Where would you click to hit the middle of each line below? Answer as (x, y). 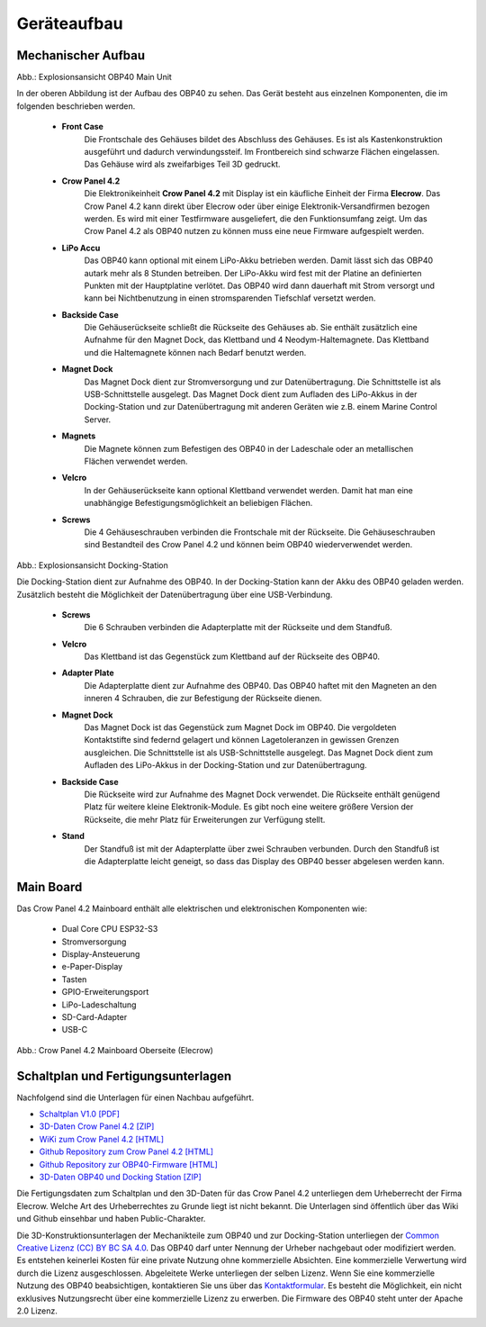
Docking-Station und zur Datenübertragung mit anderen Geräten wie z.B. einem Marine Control (261, 407)
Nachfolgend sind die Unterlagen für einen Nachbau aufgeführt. (135, 1097)
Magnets (79, 436)
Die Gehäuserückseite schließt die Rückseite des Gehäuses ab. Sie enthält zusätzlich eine (251, 328)
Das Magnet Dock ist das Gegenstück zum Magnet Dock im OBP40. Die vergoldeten (240, 727)
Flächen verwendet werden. (136, 461)
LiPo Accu (81, 248)
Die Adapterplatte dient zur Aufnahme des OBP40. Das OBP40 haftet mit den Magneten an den (261, 685)
